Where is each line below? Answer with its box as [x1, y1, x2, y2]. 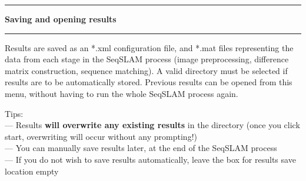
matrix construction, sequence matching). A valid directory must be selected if [5, 64, 288, 76]
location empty [5, 165, 59, 177]
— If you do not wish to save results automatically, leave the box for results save [5, 153, 296, 165]
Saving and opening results [5, 13, 117, 25]
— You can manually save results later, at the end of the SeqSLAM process [5, 142, 277, 154]
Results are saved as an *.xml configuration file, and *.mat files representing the [5, 41, 294, 53]
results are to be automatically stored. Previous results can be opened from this [5, 76, 292, 88]
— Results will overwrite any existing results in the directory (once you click [5, 119, 300, 131]
